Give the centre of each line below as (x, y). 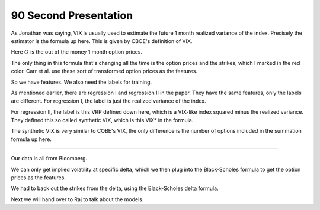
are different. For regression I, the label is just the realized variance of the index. (108, 101)
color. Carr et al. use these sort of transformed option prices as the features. (104, 71)
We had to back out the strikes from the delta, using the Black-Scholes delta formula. (115, 188)
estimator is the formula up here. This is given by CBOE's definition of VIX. (102, 41)
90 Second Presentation (72, 15)
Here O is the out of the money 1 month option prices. (76, 52)
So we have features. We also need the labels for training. (81, 82)
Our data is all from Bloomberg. (49, 159)
